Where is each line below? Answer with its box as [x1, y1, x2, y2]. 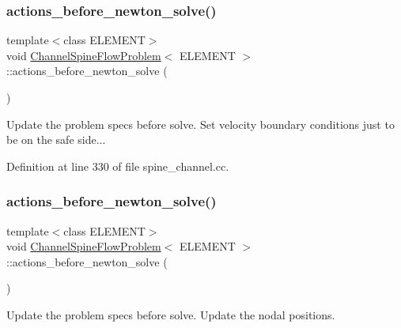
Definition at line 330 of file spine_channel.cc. [6, 157, 229, 174]
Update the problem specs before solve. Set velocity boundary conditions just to [6, 115, 395, 132]
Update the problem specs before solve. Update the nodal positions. [6, 306, 335, 322]
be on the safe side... [6, 131, 106, 148]
